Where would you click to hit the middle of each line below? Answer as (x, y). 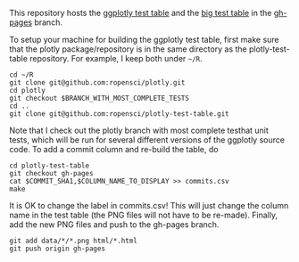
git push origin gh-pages (57, 249)
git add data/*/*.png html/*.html (74, 241)
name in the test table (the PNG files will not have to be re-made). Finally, (144, 215)
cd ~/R (21, 75)
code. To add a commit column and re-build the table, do (114, 149)
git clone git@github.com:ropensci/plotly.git (97, 83)
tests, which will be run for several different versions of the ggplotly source (147, 140)
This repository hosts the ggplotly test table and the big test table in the (141, 13)
